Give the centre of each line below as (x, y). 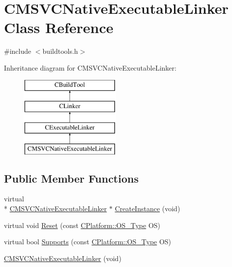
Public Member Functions (71, 178)
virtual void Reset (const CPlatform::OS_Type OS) (82, 225)
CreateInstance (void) (147, 209)
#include (18, 51)
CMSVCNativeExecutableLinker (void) (63, 258)
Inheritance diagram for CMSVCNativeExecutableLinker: (90, 67)
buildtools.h (60, 51)
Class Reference (59, 27)
